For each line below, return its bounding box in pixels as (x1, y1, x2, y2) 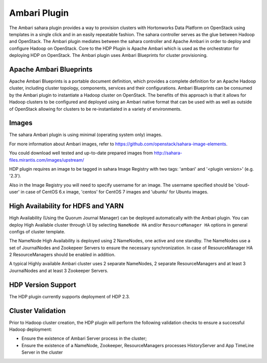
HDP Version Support (9, 280, 77, 289)
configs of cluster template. (9, 228, 65, 234)
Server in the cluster (21, 349, 63, 356)
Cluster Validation (9, 307, 66, 315)
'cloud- (234, 182, 250, 188)
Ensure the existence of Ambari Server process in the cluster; (21, 335, 147, 341)
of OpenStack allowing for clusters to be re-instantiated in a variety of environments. (9, 106, 182, 112)
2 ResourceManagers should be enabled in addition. (9, 252, 116, 258)
